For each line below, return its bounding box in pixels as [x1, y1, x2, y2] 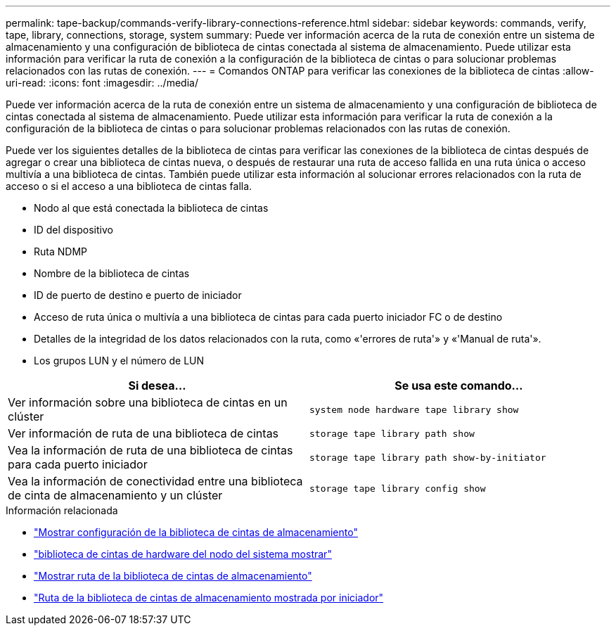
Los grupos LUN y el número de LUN [34, 355, 205, 367]
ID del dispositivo [34, 224, 113, 236]
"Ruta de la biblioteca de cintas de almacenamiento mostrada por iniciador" [34, 592, 384, 604]
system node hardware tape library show [309, 404, 519, 415]
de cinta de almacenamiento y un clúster [8, 488, 223, 502]
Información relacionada [6, 504, 118, 516]
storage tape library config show [309, 483, 486, 494]
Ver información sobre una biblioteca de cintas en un [8, 395, 288, 409]
